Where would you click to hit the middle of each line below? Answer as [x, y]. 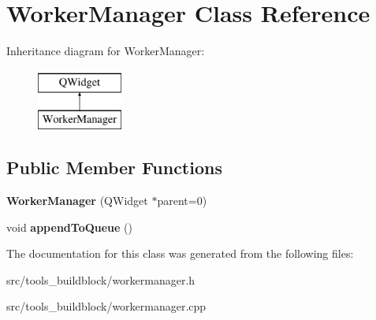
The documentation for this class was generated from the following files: [180, 253]
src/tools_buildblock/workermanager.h [101, 279]
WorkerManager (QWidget [77, 201]
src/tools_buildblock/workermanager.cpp [106, 306]
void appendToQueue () [69, 227]
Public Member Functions [114, 167]
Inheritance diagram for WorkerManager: [106, 51]
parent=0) [182, 201]
